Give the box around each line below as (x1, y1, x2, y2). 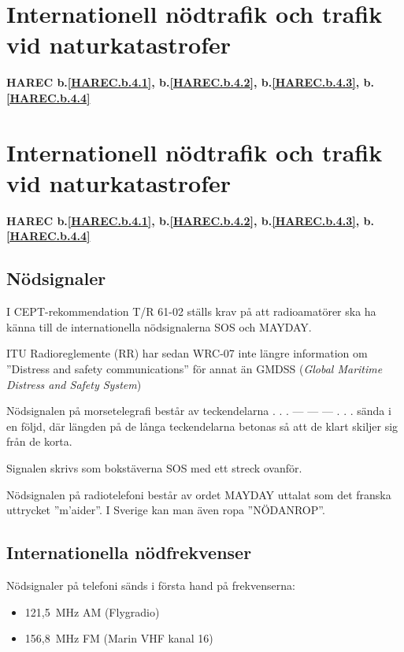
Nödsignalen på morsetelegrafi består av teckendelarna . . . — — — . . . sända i (6, 402, 391, 419)
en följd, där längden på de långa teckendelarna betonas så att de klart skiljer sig (6, 417, 398, 434)
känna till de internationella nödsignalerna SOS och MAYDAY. (6, 318, 312, 335)
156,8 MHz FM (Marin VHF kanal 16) (24, 630, 213, 646)
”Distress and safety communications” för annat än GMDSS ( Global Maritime (6, 360, 383, 376)
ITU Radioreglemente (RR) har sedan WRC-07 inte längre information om (6, 345, 368, 361)
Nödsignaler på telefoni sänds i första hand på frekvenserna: (6, 576, 295, 593)
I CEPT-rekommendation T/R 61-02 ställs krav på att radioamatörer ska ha (6, 303, 376, 320)
